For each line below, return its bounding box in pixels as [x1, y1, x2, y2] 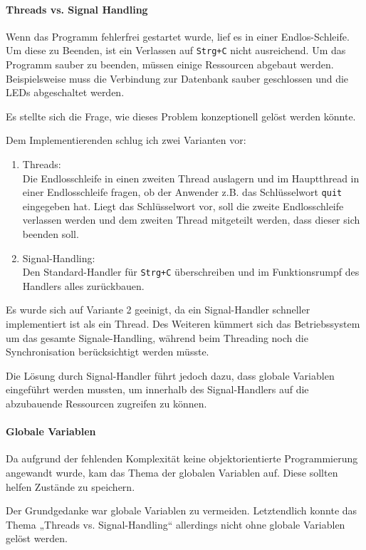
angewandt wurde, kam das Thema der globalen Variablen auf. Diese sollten [6, 465, 338, 480]
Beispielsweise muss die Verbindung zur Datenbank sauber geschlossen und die [6, 71, 349, 85]
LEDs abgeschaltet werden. [6, 85, 125, 100]
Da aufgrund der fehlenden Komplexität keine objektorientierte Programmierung [6, 451, 358, 466]
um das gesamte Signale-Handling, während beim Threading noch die [6, 330, 308, 345]
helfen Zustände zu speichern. [6, 479, 135, 494]
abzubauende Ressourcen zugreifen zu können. [6, 396, 207, 411]
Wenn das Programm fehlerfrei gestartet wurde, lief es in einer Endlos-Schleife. [6, 28, 350, 43]
